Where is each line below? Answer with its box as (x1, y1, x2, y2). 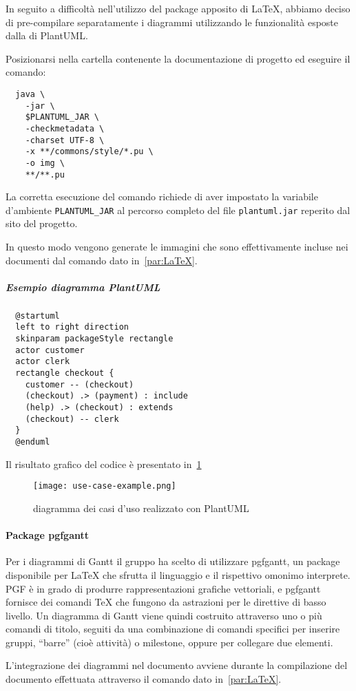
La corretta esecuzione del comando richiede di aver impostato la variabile (6, 189, 318, 204)
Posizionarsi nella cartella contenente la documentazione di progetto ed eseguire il (6, 51, 350, 65)
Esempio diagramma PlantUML (6, 279, 160, 294)
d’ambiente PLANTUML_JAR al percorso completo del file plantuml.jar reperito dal (6, 202, 350, 217)
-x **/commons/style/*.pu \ (25, 147, 154, 157)
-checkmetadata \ (25, 123, 105, 134)
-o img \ (25, 158, 65, 168)
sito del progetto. (6, 216, 78, 231)
